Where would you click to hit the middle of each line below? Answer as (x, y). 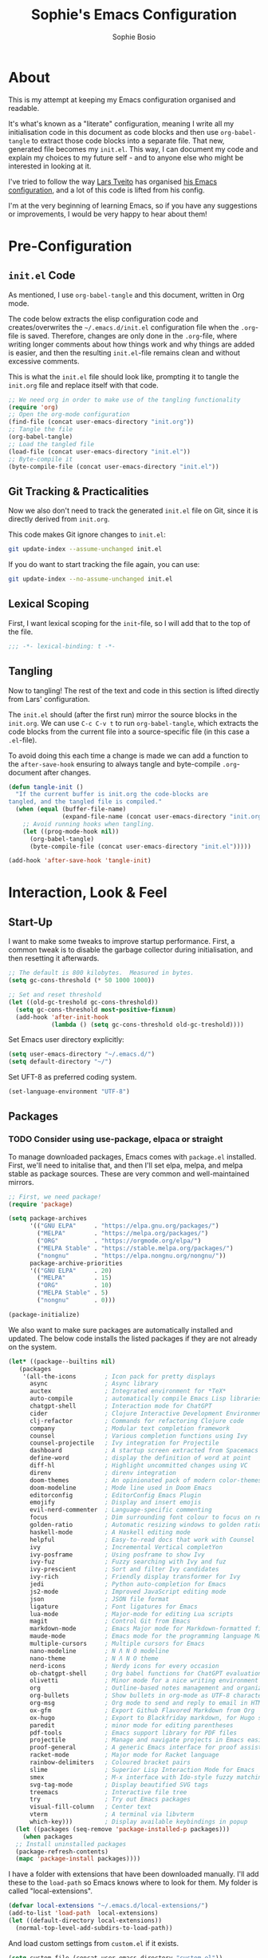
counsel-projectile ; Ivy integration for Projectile (124, 1443)
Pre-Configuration (70, 246)
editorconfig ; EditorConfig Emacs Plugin (115, 1495)
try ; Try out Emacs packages (110, 1799)
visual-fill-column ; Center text (90, 1807)
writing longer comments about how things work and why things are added (132, 344)
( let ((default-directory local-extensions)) (85, 1921)
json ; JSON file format (99, 1599)
